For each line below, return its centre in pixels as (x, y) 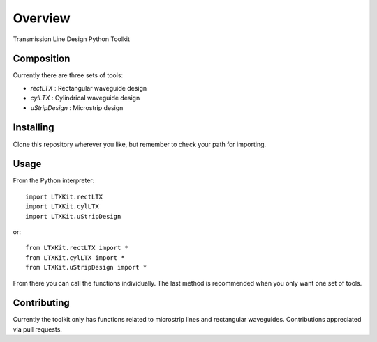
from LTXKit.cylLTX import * (75, 257)
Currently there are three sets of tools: (68, 75)
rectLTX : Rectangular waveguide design (89, 88)
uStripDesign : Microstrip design (77, 107)
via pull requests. (38, 329)
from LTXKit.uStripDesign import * (86, 267)
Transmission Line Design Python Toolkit (72, 39)
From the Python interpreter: (54, 180)
